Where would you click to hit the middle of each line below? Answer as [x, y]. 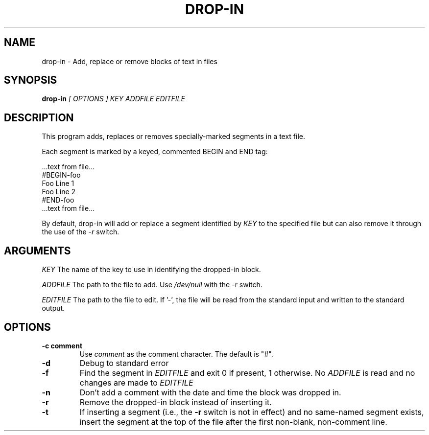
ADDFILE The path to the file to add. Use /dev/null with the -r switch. [152, 285]
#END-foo [58, 200]
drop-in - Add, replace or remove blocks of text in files [130, 61]
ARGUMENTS [37, 251]
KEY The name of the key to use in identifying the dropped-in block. [151, 270]
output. [53, 308]
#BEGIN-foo [61, 175]
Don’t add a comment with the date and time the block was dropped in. [210, 392]
